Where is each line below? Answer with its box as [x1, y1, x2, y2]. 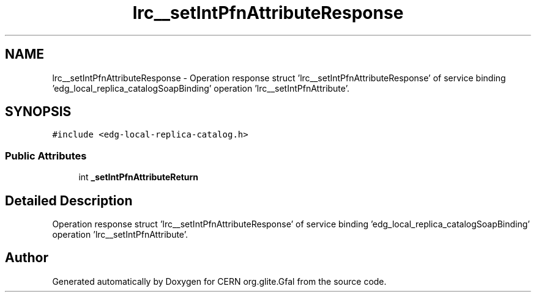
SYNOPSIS [5, 104, 72, 120]
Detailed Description [5, 193, 133, 208]
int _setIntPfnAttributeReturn [78, 172, 199, 183]
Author [5, 250, 48, 266]
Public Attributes [5, 149, 87, 162]
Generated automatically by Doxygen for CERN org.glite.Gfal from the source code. [52, 276, 387, 287]
